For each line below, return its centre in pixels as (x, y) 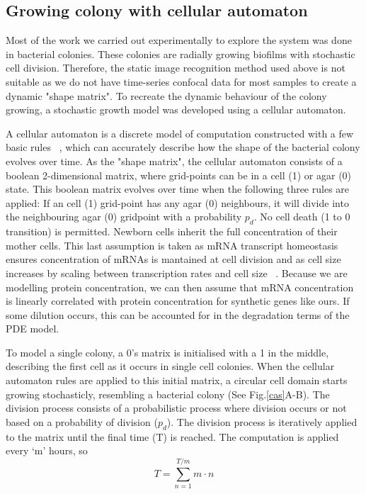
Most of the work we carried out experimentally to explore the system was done (179, 40)
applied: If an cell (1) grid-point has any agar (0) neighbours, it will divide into (177, 202)
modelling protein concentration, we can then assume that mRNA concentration (180, 287)
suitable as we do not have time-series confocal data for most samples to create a (181, 81)
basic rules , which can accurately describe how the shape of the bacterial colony (183, 147)
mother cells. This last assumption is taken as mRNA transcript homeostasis (172, 245)
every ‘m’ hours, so (47, 450)
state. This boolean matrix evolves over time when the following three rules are (178, 189)
